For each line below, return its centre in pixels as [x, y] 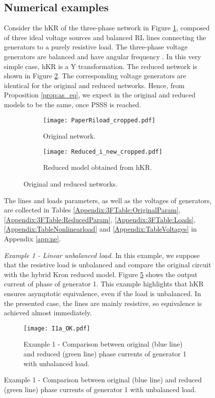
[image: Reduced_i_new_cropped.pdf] [103, 152]
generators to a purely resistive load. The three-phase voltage [96, 47]
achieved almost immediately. [48, 313]
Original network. [70, 136]
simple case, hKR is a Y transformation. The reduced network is [101, 66]
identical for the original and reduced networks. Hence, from [94, 85]
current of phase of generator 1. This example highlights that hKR [104, 284]
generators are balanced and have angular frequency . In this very [103, 56]
